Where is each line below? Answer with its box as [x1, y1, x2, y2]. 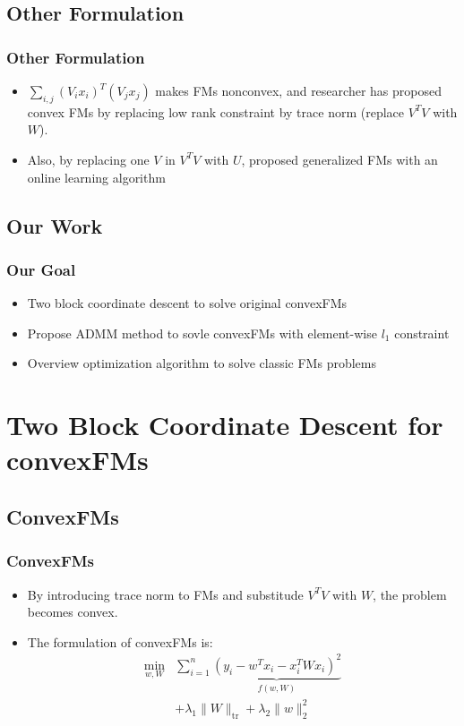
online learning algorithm [27, 167, 166, 186]
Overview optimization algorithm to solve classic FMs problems [27, 354, 376, 372]
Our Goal [6, 258, 76, 280]
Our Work [6, 211, 103, 239]
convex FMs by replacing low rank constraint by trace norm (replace [27, 102, 404, 121]
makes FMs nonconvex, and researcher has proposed [155, 81, 442, 99]
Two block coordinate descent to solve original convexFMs [27, 294, 348, 312]
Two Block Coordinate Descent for [6, 406, 443, 443]
